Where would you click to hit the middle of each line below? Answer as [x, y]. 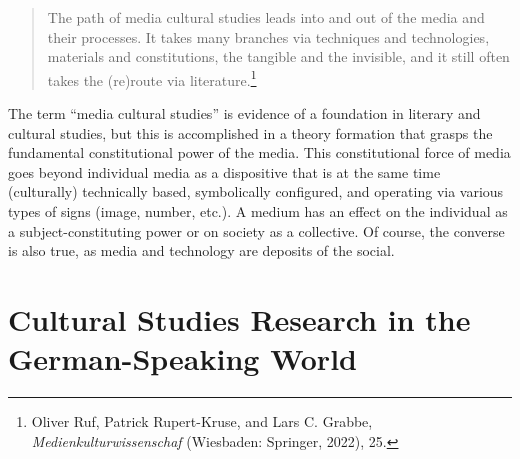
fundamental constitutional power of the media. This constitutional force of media [259, 152]
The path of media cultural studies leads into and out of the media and [266, 17]
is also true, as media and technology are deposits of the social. [201, 250]
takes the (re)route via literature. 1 [152, 78]
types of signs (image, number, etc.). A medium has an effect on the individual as [258, 211]
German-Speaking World [182, 358]
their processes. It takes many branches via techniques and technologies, [268, 36]
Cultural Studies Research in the [239, 318]
